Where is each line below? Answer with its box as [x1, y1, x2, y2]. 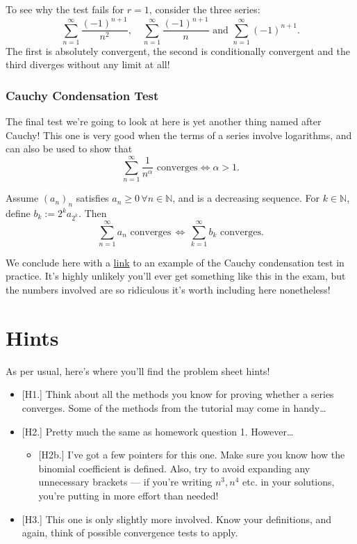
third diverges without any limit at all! [6, 57, 170, 72]
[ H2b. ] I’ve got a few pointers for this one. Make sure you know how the [38, 447, 345, 462]
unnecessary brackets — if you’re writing [38, 474, 213, 489]
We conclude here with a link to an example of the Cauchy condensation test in [6, 255, 344, 269]
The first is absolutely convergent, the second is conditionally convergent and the [6, 43, 350, 58]
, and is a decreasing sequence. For [172, 191, 319, 205]
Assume [6, 191, 39, 205]
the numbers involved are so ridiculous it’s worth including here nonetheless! [6, 282, 331, 297]
